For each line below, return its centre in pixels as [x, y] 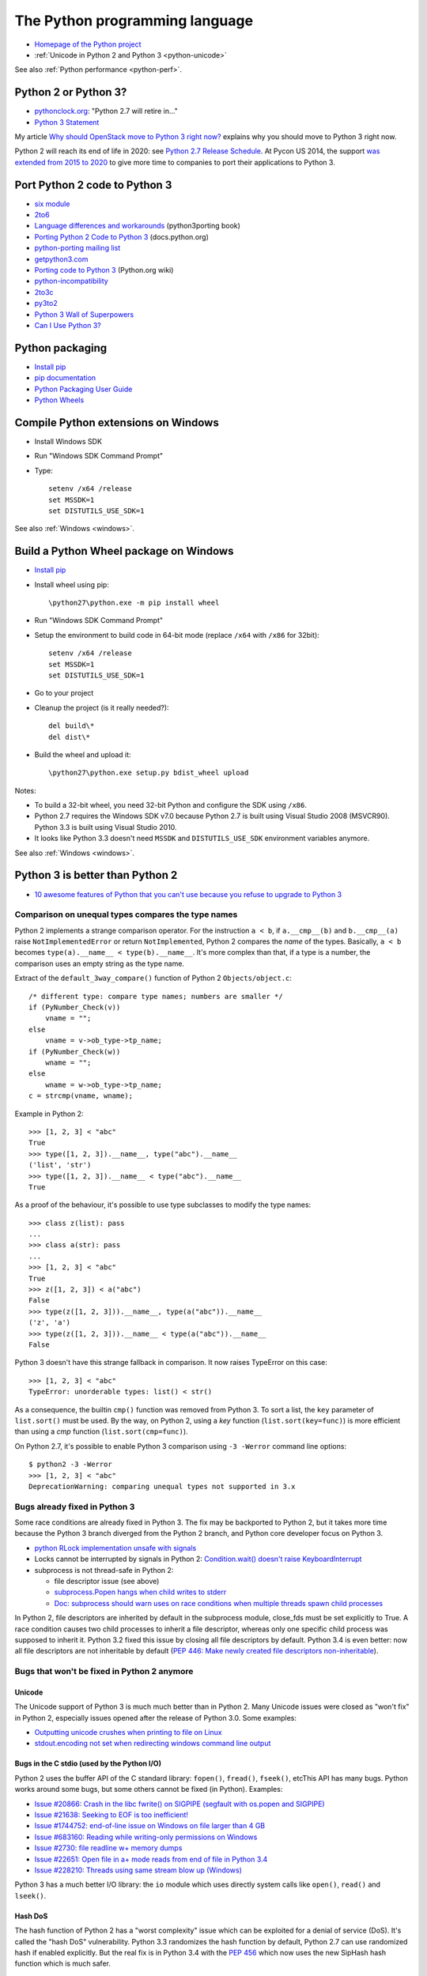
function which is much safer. [62, 1963]
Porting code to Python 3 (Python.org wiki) [104, 270]
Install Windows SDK [68, 441]
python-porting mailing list [77, 248]
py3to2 [46, 304]
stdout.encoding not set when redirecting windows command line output [153, 1744]
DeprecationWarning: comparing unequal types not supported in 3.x [162, 1486]
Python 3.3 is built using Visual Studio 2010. [106, 827]
